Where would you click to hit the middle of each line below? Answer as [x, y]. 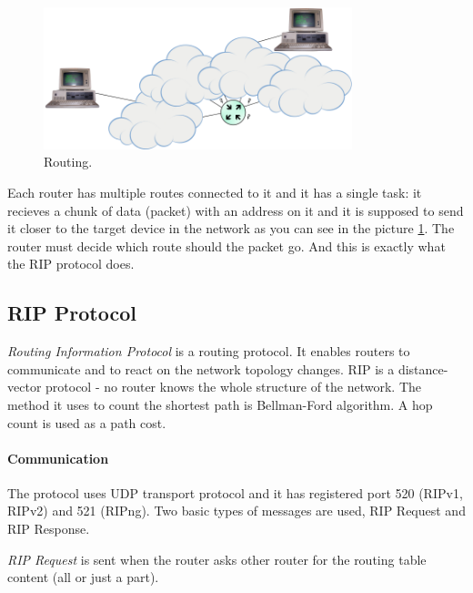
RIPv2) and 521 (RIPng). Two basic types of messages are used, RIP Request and [236, 511]
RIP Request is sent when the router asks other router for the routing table [217, 559]
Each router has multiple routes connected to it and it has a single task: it [215, 192]
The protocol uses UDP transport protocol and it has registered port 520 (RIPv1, [235, 492]
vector [25, 387]
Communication [58, 458]
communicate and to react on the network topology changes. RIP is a [201, 368]
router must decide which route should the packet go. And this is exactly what [226, 245]
